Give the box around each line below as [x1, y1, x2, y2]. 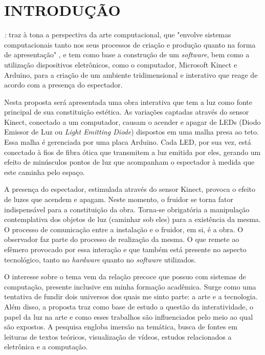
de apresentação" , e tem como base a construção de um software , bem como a [4, 49, 250, 60]
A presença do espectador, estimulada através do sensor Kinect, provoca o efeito [4, 184, 255, 194]
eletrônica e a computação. [4, 341, 88, 352]
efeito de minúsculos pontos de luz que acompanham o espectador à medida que [4, 157, 255, 167]
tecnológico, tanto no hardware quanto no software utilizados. [4, 254, 196, 264]
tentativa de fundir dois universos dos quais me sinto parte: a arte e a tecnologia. [4, 291, 258, 302]
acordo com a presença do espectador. [4, 79, 123, 90]
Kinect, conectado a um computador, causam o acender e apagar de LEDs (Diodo [4, 116, 261, 127]
